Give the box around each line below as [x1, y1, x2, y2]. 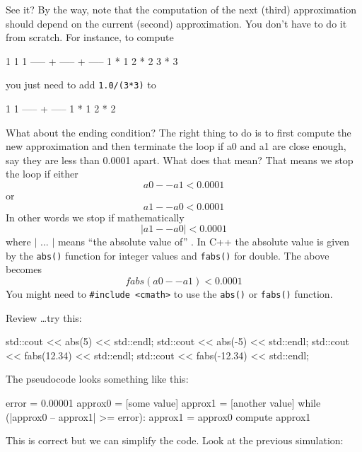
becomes [6, 262, 42, 277]
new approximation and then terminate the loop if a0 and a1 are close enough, [6, 139, 346, 153]
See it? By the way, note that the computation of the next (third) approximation [6, 2, 357, 16]
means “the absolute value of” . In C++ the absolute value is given [57, 234, 350, 249]
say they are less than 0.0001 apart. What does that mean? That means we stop [6, 152, 354, 167]
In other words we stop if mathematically [6, 209, 185, 224]
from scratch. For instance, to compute [6, 30, 174, 45]
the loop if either [6, 166, 78, 181]
